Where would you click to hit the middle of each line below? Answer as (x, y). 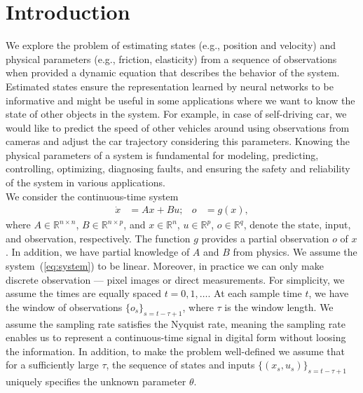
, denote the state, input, (297, 225)
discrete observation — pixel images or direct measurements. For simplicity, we (175, 279)
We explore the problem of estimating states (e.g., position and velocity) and (171, 45)
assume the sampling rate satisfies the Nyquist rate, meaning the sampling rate (176, 323)
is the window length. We (279, 306)
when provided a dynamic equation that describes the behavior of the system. (173, 73)
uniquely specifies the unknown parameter (96, 381)
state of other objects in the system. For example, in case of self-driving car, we (176, 114)
